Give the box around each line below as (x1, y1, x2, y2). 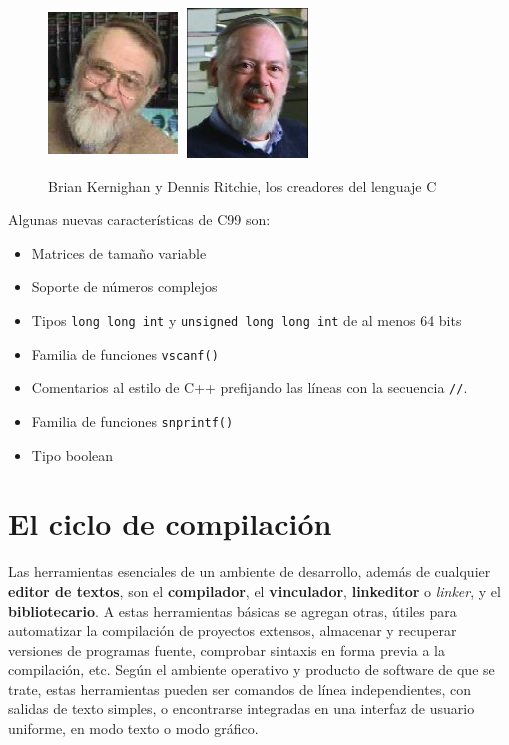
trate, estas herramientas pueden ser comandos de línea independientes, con (8, 678, 471, 699)
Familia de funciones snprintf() (31, 410, 234, 431)
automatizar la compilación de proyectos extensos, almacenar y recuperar (8, 620, 457, 641)
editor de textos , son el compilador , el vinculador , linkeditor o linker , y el (8, 580, 501, 601)
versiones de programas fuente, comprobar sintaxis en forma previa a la (8, 639, 445, 660)
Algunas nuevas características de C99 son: (8, 209, 271, 230)
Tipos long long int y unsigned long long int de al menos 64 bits (31, 309, 462, 330)
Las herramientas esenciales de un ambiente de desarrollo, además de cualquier (8, 561, 491, 582)
